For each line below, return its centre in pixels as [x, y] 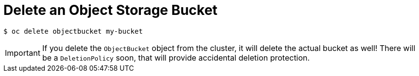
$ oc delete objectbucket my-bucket [73, 31]
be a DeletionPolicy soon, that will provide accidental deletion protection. [176, 57]
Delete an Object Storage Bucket [111, 10]
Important [23, 53]
